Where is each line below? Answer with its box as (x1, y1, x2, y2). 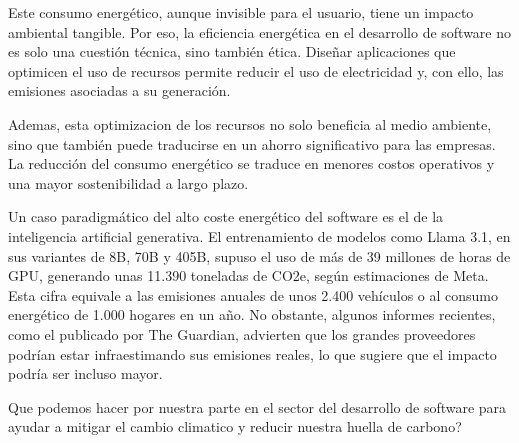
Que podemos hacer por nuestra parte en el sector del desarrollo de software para (8, 396, 507, 417)
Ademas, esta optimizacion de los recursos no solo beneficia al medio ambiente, (8, 113, 492, 134)
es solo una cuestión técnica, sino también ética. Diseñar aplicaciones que (8, 41, 456, 62)
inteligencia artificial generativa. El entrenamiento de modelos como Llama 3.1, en (8, 225, 511, 246)
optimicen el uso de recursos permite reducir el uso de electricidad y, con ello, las (8, 60, 504, 81)
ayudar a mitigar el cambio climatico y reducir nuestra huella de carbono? (8, 416, 462, 437)
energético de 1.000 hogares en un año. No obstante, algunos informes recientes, (8, 304, 496, 325)
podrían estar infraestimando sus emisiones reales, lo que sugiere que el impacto (8, 343, 497, 364)
